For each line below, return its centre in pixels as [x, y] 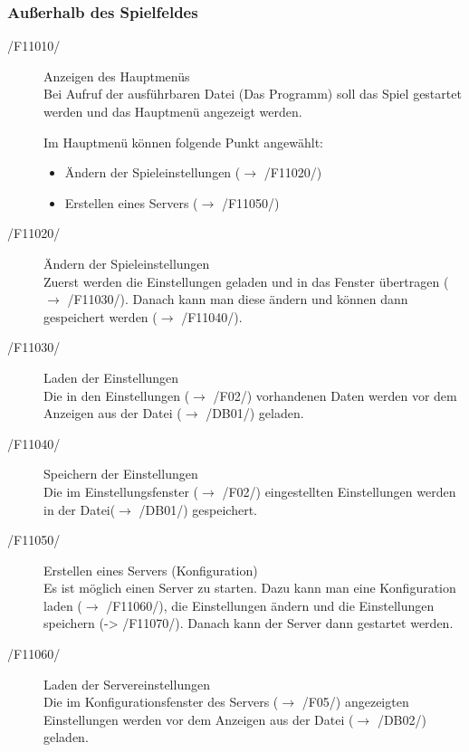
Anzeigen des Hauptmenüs [117, 76]
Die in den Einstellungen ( [117, 395]
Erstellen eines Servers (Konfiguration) [151, 570]
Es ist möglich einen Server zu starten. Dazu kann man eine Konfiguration [250, 588]
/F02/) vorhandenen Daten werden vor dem [335, 395]
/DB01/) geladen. [255, 413]
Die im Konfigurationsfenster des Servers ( [161, 702]
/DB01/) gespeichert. [198, 509]
